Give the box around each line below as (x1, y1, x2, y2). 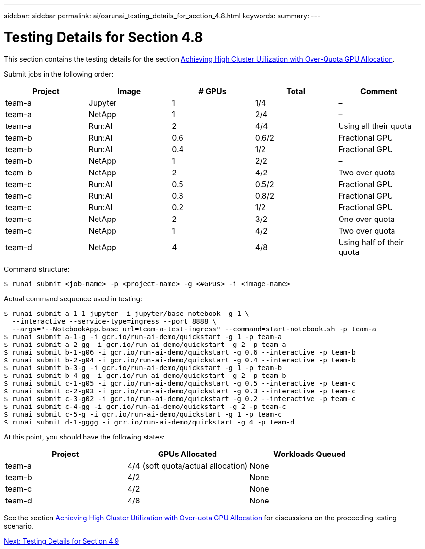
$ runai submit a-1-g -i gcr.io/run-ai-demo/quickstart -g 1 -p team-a (4, 332, 282, 341)
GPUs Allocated (158, 449, 217, 459)
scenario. (4, 521, 33, 530)
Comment (360, 86, 398, 96)
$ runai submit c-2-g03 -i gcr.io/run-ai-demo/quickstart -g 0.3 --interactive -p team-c (4, 387, 356, 395)
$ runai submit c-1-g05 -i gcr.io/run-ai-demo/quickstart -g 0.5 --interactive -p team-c (4, 379, 356, 387)
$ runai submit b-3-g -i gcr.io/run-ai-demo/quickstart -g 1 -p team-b (4, 363, 282, 372)
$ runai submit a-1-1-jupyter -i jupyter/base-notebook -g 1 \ (4, 309, 249, 317)
